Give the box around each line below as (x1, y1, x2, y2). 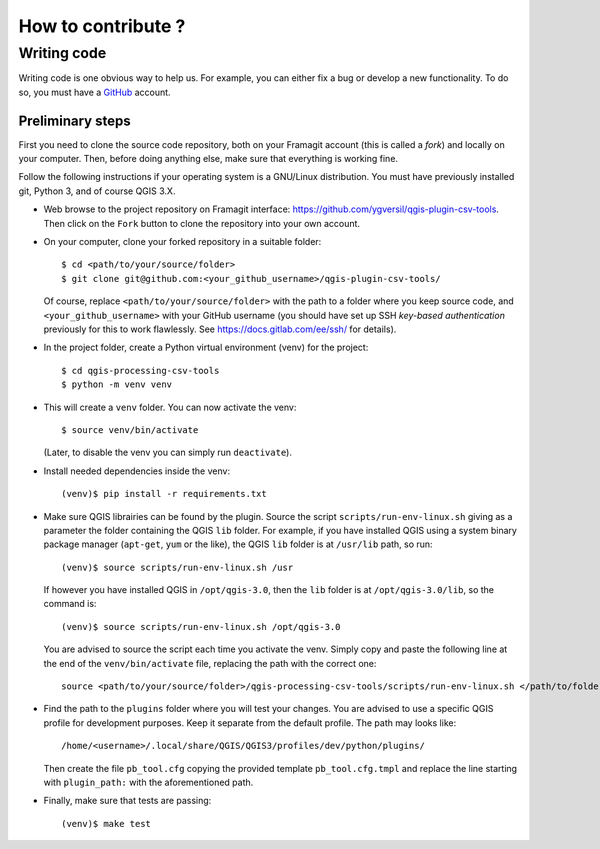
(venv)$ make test (61, 818, 152, 829)
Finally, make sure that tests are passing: (43, 795, 212, 807)
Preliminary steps (18, 112, 131, 129)
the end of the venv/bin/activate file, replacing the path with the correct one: (43, 657, 377, 669)
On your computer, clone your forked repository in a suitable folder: (43, 236, 322, 248)
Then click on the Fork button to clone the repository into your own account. (43, 217, 360, 229)
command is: (43, 598, 97, 610)
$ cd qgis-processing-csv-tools (61, 365, 220, 376)
